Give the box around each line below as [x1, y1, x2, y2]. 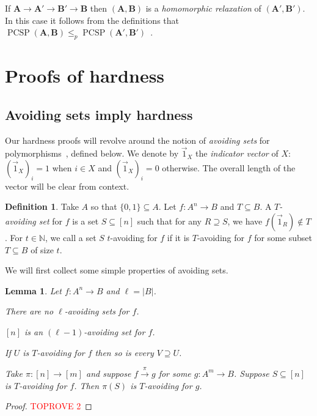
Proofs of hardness [5, 63, 165, 88]
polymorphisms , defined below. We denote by [5, 147, 179, 160]
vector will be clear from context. [5, 179, 129, 192]
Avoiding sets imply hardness [5, 105, 193, 124]
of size [31, 243, 54, 256]
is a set [72, 214, 99, 227]
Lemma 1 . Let [5, 284, 62, 297]
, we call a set [45, 231, 97, 243]
